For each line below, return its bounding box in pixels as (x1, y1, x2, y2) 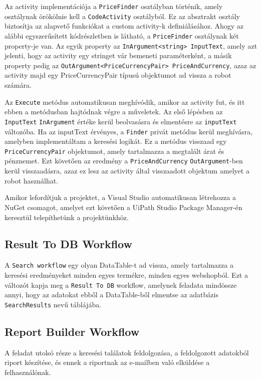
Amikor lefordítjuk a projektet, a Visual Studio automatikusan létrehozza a (5, 192, 236, 203)
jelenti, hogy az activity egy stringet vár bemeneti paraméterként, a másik (5, 50, 232, 61)
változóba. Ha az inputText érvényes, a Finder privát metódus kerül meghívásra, (5, 126, 253, 136)
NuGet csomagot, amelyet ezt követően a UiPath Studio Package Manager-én (5, 202, 242, 212)
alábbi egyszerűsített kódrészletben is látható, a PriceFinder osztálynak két (5, 30, 239, 41)
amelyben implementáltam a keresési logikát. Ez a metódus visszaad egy (5, 136, 227, 146)
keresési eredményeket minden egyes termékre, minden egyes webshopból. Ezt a (5, 269, 248, 280)
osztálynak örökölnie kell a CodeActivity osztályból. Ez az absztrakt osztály (5, 11, 240, 21)
